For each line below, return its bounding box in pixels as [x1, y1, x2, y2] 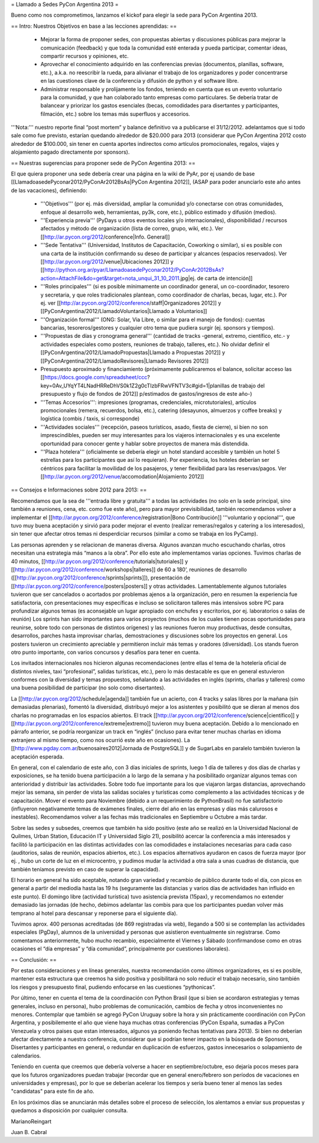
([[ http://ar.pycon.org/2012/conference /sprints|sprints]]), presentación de [11, 574, 190, 581]
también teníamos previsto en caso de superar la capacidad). [11, 865, 160, 872]
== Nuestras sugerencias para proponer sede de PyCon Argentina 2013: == [11, 159, 196, 167]
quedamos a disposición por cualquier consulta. [11, 1107, 128, 1114]
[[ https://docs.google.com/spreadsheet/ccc [40, 374, 148, 381]
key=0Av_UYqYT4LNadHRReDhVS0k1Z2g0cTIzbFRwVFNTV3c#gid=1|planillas [40, 382, 230, 389]
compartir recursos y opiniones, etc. [40, 52, 129, 59]
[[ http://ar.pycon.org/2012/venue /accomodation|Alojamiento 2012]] [40, 473, 204, 480]
